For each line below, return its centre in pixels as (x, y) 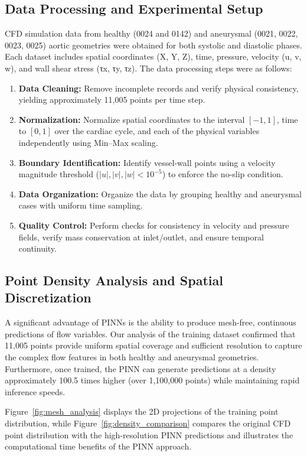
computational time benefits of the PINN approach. (98, 446)
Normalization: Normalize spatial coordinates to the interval (132, 119)
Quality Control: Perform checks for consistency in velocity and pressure (154, 225)
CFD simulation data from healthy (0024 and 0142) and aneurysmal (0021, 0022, (151, 33)
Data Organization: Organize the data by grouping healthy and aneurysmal (160, 193)
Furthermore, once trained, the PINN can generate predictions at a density (141, 368)
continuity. (37, 248)
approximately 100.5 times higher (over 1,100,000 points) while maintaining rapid (152, 380)
